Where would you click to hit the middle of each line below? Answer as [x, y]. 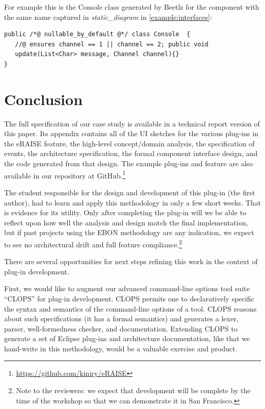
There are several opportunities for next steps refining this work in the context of [131, 261]
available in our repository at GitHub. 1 [65, 174]
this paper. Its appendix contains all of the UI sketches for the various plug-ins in [131, 133]
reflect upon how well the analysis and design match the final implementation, [126, 222]
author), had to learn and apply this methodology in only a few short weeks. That [132, 202]
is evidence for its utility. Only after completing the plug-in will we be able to [125, 212]
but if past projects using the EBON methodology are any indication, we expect [129, 232]
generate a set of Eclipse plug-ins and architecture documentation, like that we [127, 338]
